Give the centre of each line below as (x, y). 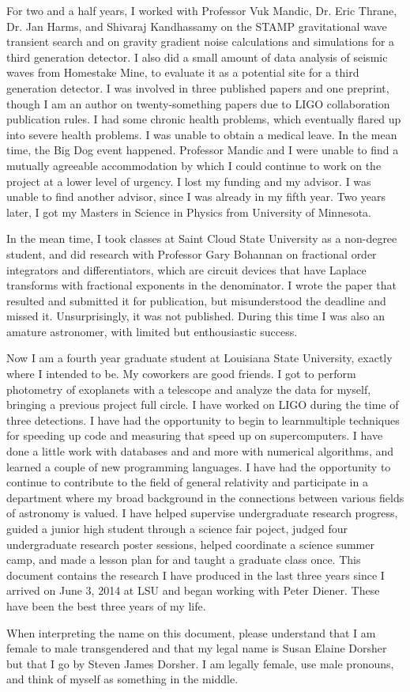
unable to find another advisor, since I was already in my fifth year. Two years (196, 197)
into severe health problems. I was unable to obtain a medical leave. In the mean (202, 134)
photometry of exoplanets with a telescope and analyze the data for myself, (189, 389)
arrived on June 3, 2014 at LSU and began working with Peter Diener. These (193, 590)
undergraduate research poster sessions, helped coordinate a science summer (190, 544)
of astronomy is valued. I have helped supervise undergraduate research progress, (202, 513)
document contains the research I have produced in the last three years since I (196, 575)
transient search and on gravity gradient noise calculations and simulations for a (201, 42)
